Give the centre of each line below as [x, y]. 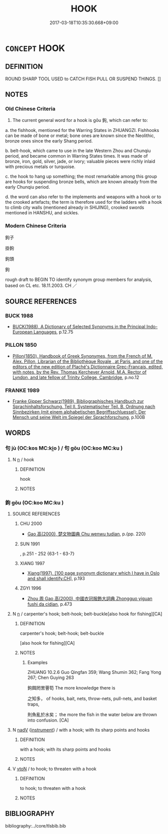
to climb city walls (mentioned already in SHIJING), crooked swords [75, 207]
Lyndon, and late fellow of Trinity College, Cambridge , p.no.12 [76, 377]
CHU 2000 [31, 523]
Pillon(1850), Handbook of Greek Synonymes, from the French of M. [82, 356]
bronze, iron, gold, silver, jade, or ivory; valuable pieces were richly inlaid [80, 162]
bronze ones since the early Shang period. [49, 141]
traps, [33, 704]
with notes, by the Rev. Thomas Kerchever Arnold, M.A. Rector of [79, 372]
